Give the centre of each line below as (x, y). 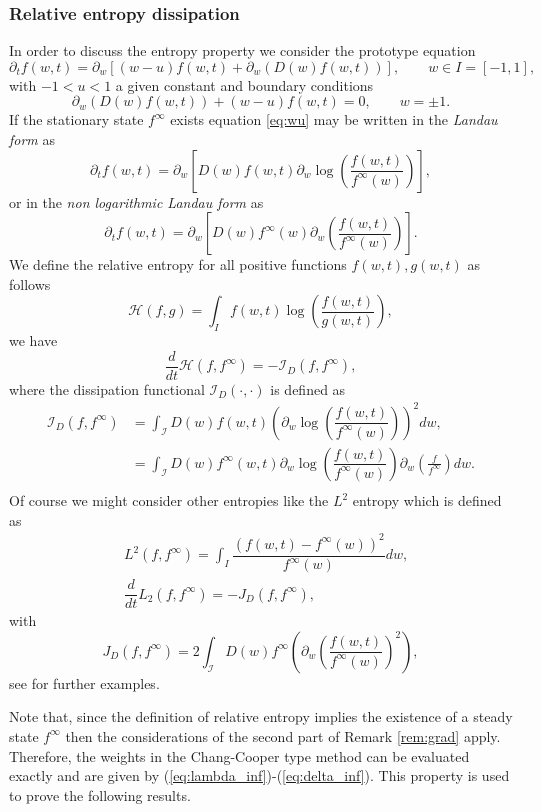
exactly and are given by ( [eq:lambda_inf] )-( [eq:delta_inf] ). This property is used (259, 775)
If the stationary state (76, 119)
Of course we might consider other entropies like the (169, 500)
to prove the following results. (100, 794)
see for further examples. (84, 682)
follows (30, 283)
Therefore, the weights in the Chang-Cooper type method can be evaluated (239, 755)
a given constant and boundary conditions (244, 84)
